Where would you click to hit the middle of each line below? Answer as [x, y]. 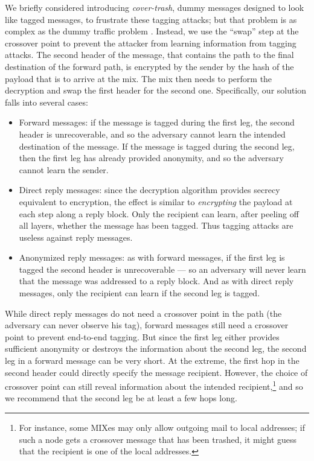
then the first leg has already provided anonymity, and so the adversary [151, 158]
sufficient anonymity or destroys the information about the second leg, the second [156, 348]
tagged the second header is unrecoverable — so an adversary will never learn [162, 269]
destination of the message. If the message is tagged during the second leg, [157, 146]
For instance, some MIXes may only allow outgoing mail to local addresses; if [162, 428]
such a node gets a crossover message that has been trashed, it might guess [158, 439]
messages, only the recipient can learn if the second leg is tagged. [139, 293]
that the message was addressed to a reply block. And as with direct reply [156, 281]
